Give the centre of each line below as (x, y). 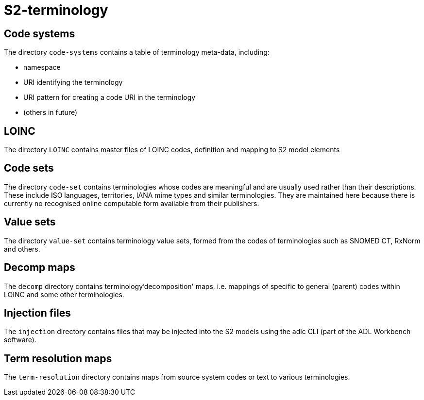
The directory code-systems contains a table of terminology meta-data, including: (137, 52)
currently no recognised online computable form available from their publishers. (132, 203)
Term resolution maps (58, 358)
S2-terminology (56, 10)
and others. (22, 249)
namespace (42, 67)
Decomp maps (40, 268)
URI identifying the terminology (73, 82)
